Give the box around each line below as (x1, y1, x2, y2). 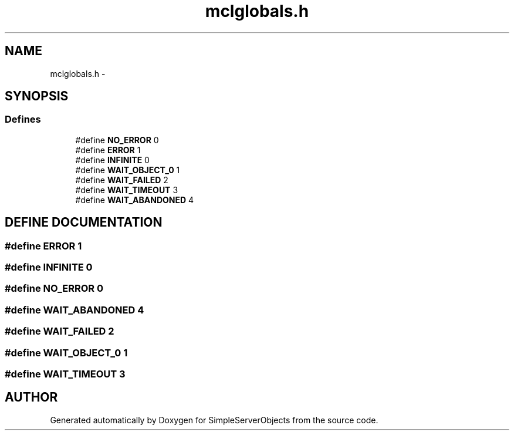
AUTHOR (5, 390, 58, 405)
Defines (5, 113, 41, 126)
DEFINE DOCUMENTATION (5, 215, 163, 230)
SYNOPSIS (5, 89, 69, 104)
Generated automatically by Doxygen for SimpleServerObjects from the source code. (50, 414, 378, 425)
